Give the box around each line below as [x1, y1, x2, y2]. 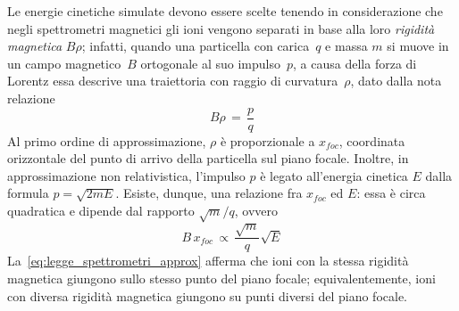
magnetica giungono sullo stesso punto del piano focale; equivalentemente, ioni [7, 268, 436, 287]
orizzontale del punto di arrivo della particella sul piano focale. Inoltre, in [7, 149, 409, 168]
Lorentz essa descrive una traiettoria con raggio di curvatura [7, 71, 338, 90]
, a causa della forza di [293, 53, 417, 72]
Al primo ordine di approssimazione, [7, 131, 206, 150]
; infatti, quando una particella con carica [81, 37, 310, 55]
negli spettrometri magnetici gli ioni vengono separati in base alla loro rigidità [7, 19, 435, 37]
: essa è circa [356, 184, 426, 202]
